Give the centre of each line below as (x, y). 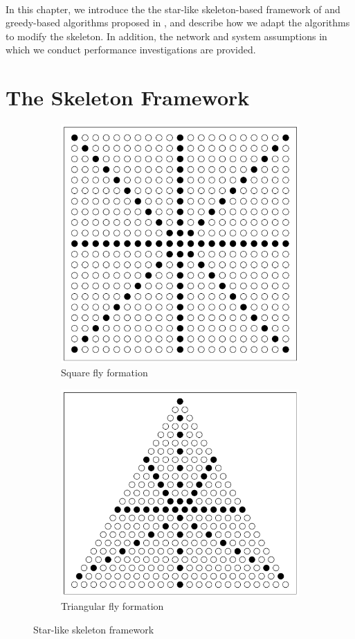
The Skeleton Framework (128, 97)
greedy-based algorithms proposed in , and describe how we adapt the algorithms (178, 23)
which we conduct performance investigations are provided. (131, 50)
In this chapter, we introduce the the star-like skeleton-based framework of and (173, 9)
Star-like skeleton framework (94, 629)
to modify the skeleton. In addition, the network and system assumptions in (166, 36)
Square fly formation (104, 373)
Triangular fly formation (112, 606)
